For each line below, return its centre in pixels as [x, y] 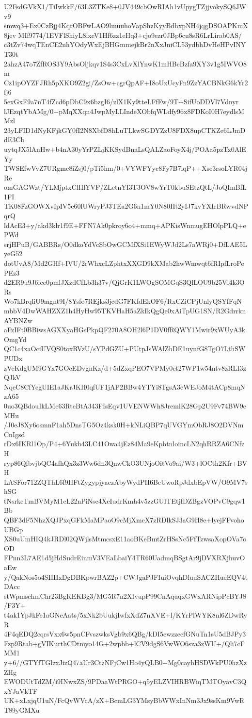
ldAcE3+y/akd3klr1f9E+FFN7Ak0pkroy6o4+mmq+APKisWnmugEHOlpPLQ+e [125, 225]
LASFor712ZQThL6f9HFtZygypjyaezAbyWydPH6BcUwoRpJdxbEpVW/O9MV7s [126, 481]
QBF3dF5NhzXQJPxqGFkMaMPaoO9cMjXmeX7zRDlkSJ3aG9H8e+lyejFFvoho [124, 520]
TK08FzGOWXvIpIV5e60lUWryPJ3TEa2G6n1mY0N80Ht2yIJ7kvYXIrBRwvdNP [126, 206]
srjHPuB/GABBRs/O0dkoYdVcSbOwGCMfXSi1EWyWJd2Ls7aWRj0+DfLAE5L [126, 244]
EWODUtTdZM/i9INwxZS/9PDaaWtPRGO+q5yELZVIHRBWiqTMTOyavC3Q [125, 681]
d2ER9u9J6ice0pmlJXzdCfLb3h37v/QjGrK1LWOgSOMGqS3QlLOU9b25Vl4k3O [124, 282]
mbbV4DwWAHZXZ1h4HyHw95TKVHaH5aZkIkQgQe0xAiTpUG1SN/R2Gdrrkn [125, 310]
